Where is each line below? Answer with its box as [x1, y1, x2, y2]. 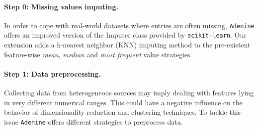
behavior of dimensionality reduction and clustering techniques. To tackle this [4, 107, 241, 117]
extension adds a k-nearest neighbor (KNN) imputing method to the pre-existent [4, 40, 251, 50]
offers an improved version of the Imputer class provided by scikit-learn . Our [4, 30, 247, 40]
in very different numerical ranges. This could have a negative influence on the [4, 97, 243, 107]
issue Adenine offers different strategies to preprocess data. [4, 116, 183, 127]
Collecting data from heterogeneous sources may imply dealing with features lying [4, 87, 254, 98]
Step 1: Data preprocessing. [4, 68, 101, 79]
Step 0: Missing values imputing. [4, 1, 118, 11]
